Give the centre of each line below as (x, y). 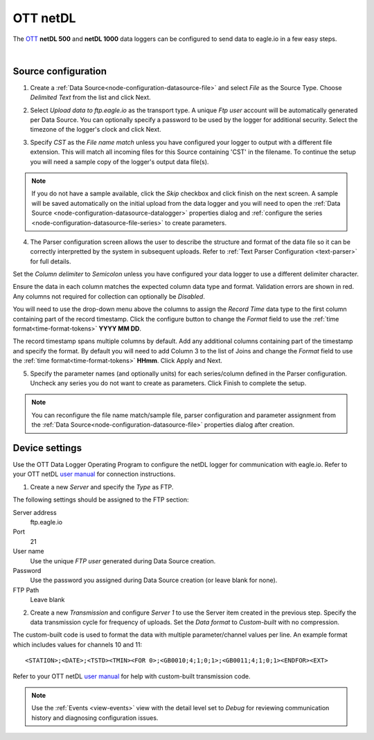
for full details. (51, 261)
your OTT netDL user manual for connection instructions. (94, 474)
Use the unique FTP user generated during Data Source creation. (123, 561)
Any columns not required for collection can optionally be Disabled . (109, 296)
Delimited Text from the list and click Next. (91, 98)
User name (28, 552)
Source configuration (60, 71)
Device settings (47, 448)
